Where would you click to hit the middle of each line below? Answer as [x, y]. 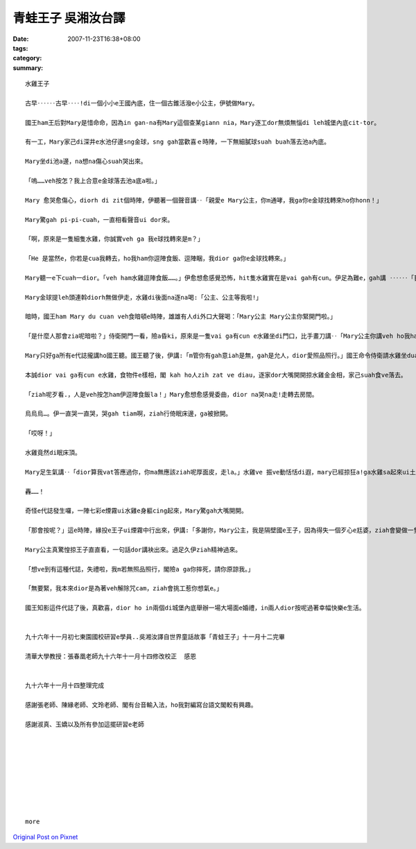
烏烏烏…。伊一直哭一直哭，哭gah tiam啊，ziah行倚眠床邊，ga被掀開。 [129, 414]
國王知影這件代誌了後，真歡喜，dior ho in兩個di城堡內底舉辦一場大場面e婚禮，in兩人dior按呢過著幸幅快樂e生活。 [195, 608]
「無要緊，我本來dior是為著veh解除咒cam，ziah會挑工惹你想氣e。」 [124, 589]
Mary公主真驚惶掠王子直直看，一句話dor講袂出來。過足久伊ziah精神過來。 [133, 549]
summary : [28, 68]
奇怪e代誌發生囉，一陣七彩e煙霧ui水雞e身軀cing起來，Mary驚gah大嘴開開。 [136, 511]
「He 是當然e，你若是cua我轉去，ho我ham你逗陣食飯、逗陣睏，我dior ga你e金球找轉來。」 [157, 259]
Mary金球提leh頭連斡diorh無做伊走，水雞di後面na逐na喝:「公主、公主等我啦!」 [144, 297]
